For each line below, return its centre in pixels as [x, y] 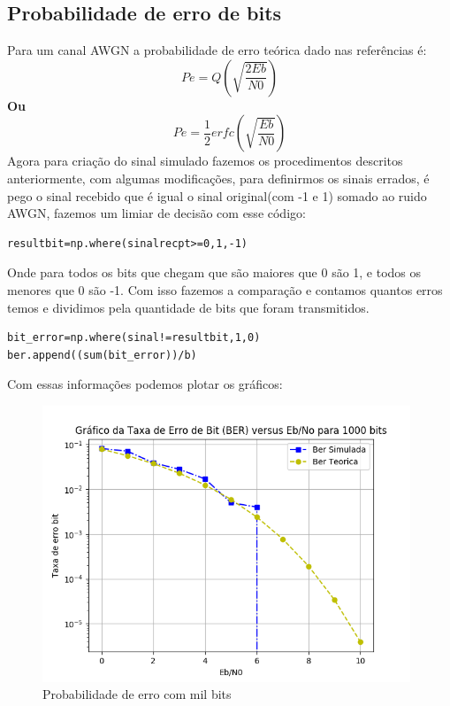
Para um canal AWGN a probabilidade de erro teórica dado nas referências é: [217, 50]
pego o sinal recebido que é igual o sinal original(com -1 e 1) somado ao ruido [217, 195]
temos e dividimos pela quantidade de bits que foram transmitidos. [188, 307]
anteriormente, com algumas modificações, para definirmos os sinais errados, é [218, 178]
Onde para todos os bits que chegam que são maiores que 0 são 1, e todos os [214, 272]
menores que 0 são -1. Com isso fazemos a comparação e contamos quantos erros [225, 289]
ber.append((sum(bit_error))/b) [102, 355]
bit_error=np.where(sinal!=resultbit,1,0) [134, 338]
